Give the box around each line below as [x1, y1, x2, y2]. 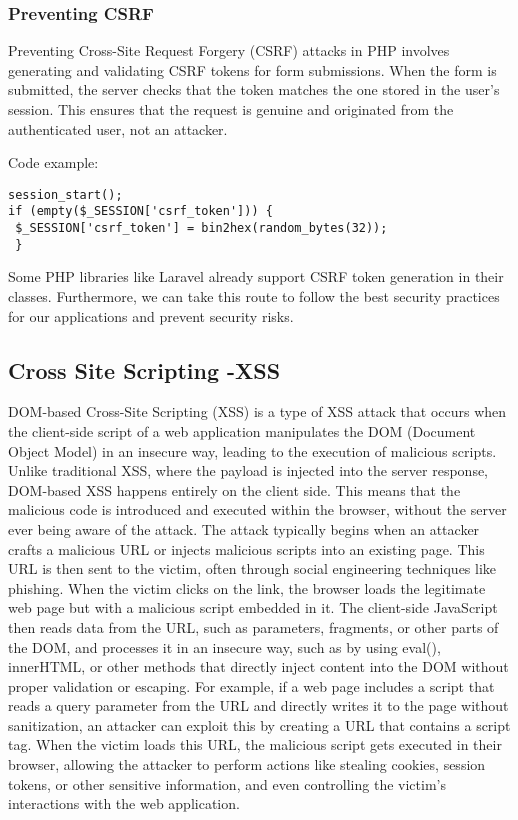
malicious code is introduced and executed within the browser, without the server [8, 499, 507, 520]
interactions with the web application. [8, 793, 240, 814]
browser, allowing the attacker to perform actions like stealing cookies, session [8, 754, 486, 775]
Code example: [8, 152, 99, 173]
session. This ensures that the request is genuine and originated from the [8, 99, 454, 119]
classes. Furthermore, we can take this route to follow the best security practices [8, 286, 500, 306]
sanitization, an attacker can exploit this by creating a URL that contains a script [8, 714, 511, 735]
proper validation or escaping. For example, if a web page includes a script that [8, 675, 495, 696]
